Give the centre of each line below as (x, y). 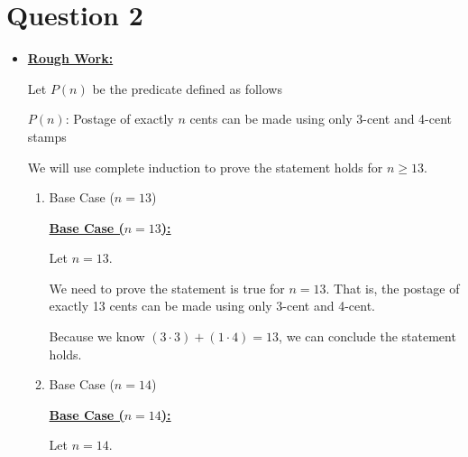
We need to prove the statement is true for (167, 288)
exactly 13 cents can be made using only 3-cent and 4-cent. (212, 306)
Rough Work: (70, 58)
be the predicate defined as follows (187, 88)
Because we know (97, 336)
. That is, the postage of (393, 288)
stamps (47, 136)
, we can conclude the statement (367, 336)
